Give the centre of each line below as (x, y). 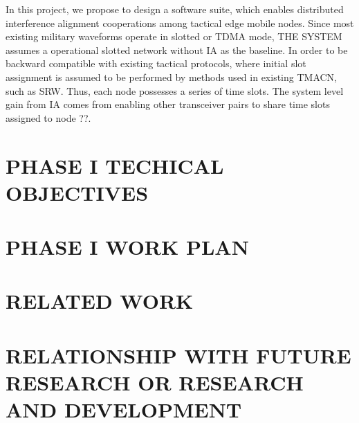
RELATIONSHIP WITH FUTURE (178, 355)
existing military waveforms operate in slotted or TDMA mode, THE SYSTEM (174, 36)
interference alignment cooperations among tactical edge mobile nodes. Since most (180, 22)
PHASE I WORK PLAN (127, 247)
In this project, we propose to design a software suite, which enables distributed (175, 9)
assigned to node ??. (48, 117)
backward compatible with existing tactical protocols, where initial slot (156, 63)
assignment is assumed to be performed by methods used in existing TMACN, (171, 76)
